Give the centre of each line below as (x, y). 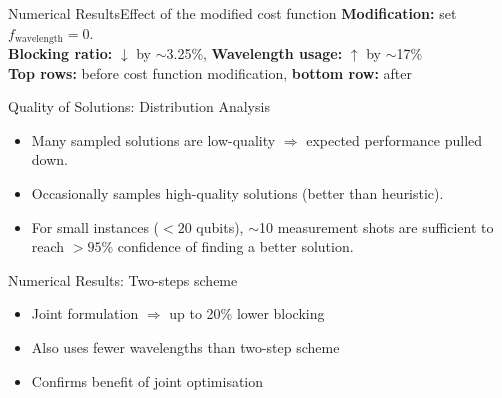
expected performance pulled (394, 139)
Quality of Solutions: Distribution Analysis (139, 106)
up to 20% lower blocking (247, 313)
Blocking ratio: (60, 53)
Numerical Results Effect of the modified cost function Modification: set (232, 13)
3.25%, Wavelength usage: (254, 53)
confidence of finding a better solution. (235, 246)
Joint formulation (85, 313)
